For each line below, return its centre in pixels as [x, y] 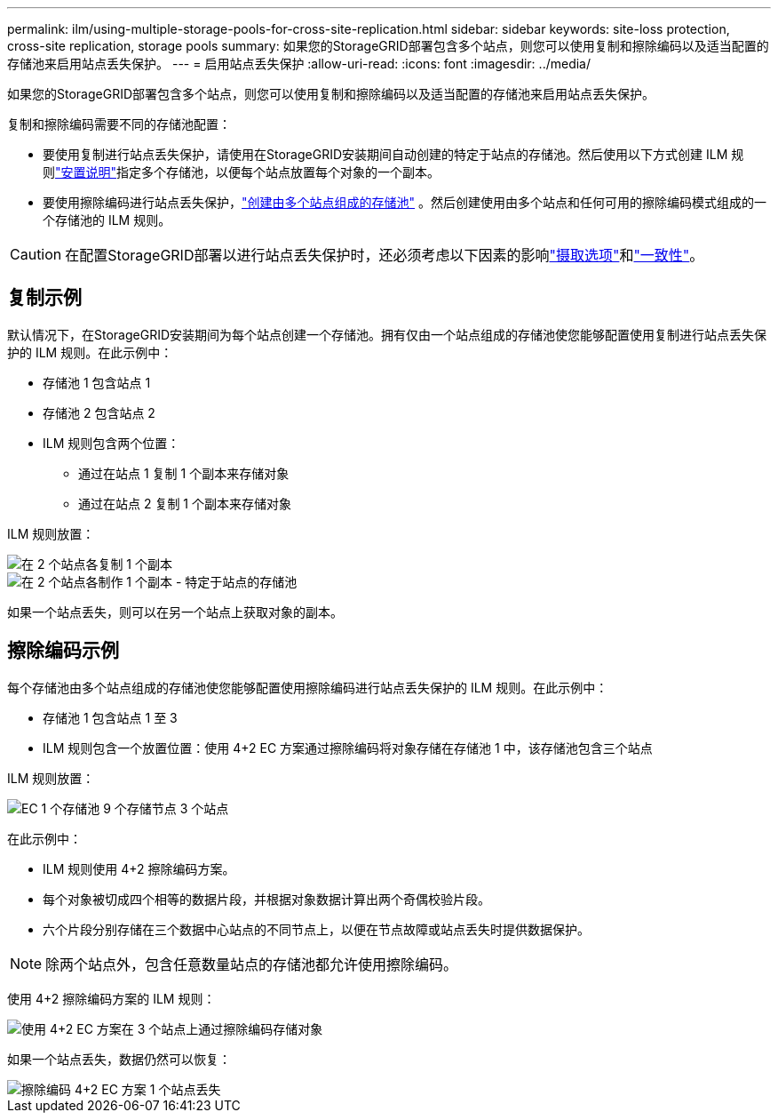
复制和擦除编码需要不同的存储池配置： [119, 124]
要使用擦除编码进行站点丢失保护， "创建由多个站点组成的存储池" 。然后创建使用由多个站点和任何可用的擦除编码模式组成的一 [405, 202]
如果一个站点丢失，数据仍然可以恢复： [119, 1059]
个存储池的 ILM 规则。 [107, 220]
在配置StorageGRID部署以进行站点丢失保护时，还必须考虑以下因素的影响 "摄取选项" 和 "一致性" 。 [385, 255]
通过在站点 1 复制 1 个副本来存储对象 [184, 473]
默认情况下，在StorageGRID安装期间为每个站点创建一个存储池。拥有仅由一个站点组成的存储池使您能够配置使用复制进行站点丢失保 [387, 334]
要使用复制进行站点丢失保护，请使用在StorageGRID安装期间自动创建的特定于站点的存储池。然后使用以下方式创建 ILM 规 [393, 154]
